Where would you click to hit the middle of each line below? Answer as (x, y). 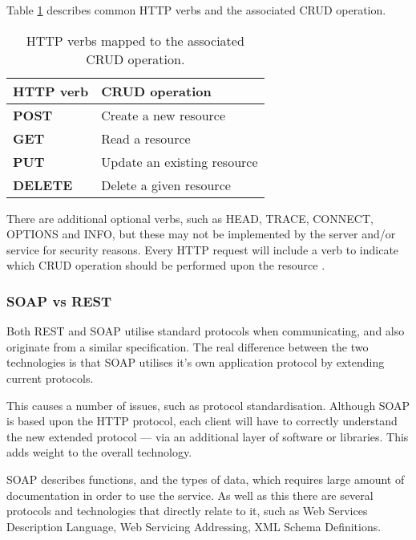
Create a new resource (164, 115)
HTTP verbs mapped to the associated (135, 40)
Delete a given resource (166, 185)
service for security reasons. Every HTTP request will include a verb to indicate (203, 249)
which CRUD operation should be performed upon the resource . (166, 265)
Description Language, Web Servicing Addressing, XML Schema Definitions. (194, 526)
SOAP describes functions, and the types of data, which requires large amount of (206, 479)
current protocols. (50, 378)
